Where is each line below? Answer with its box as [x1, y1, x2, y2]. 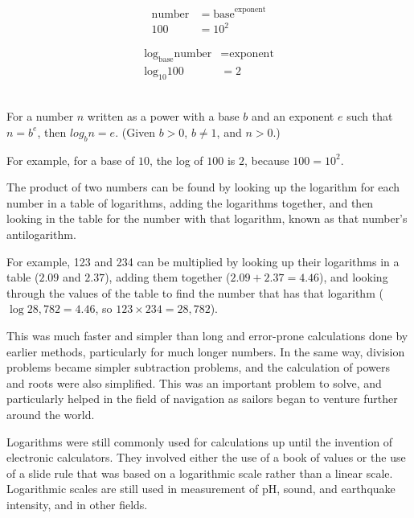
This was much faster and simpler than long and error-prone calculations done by [6, 327, 408, 344]
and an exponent [252, 108, 334, 125]
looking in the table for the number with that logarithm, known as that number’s [6, 210, 408, 227]
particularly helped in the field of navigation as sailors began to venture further [6, 390, 398, 407]
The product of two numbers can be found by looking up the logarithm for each [6, 179, 400, 195]
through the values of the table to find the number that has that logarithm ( [6, 284, 383, 301]
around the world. [6, 406, 95, 423]
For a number [6, 108, 74, 125]
